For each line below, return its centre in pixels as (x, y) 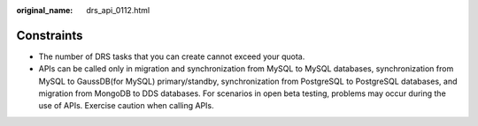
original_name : (45, 10)
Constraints (50, 35)
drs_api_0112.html (118, 10)
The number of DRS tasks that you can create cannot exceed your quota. (172, 56)
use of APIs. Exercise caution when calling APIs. (126, 106)
